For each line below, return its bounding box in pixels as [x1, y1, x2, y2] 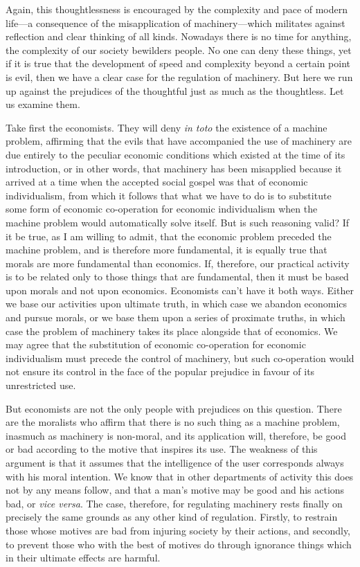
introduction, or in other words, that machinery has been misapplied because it [6, 161, 342, 175]
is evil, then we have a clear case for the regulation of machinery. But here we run [6, 69, 353, 84]
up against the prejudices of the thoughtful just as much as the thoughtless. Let [6, 83, 344, 98]
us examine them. [6, 97, 80, 111]
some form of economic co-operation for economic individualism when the [6, 201, 318, 216]
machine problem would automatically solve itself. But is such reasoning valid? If [6, 215, 350, 229]
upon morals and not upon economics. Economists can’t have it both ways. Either [6, 282, 354, 297]
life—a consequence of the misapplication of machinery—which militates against [6, 15, 345, 30]
